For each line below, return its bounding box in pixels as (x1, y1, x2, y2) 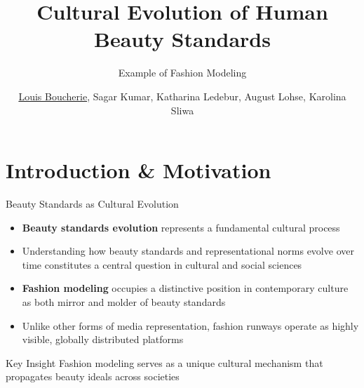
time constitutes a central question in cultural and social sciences (22, 257, 302, 272)
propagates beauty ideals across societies (6, 369, 180, 384)
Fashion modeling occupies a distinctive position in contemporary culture (22, 281, 349, 295)
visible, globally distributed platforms (22, 332, 184, 347)
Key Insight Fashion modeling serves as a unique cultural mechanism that (6, 355, 323, 370)
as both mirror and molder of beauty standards (22, 295, 226, 309)
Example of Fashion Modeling (118, 65, 247, 80)
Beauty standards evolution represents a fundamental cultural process (22, 220, 340, 234)
